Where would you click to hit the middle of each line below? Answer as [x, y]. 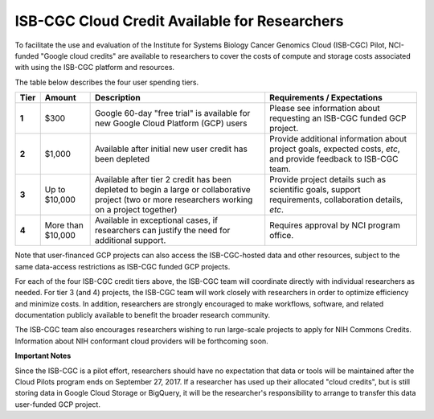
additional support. [130, 240]
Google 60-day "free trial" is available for [172, 113]
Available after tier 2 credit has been [163, 179]
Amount [60, 98]
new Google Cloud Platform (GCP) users [171, 123]
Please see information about [325, 109]
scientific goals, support [315, 190]
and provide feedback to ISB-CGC [334, 159]
